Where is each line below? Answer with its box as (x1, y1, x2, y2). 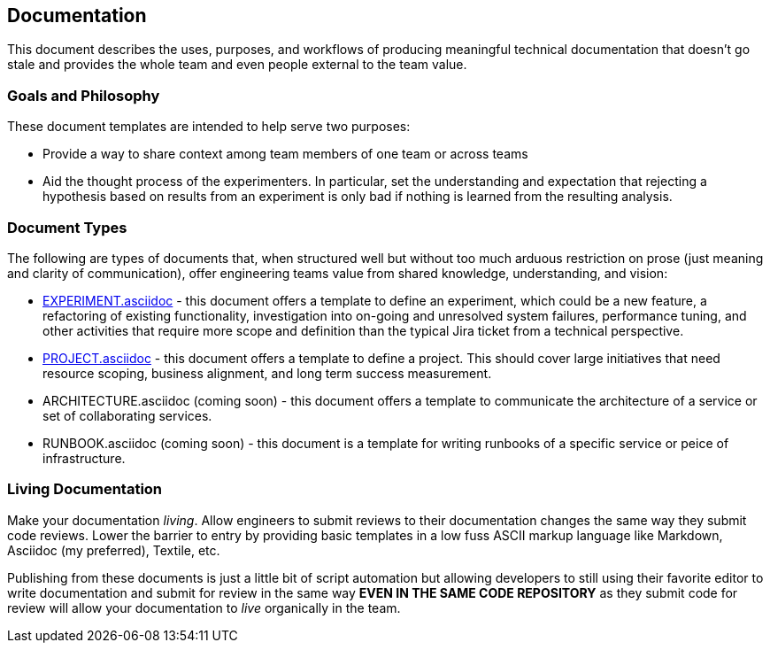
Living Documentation (7, 480, 163, 499)
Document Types (7, 218, 127, 236)
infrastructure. (42, 450, 126, 466)
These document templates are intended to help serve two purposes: (7, 119, 411, 135)
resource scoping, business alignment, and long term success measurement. (42, 365, 492, 381)
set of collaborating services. (42, 407, 212, 423)
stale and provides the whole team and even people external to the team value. (7, 57, 467, 73)
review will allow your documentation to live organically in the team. (7, 600, 401, 615)
